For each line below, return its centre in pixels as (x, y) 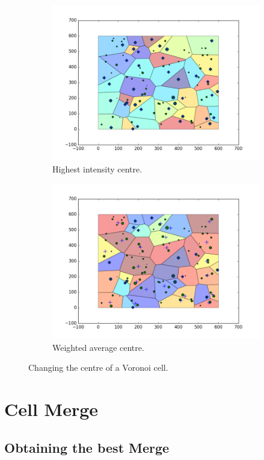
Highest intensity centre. (97, 169)
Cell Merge (51, 409)
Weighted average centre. (98, 347)
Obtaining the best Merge (87, 447)
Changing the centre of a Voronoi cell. (98, 367)
